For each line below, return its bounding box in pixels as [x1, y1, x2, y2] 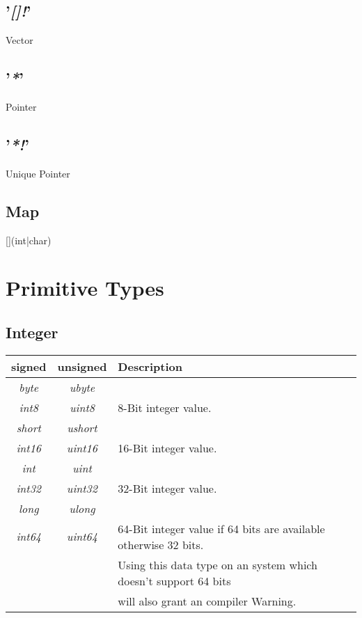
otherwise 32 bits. [118, 536, 204, 553]
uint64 [66, 528, 97, 545]
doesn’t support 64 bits [118, 572, 231, 589]
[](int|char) [6, 232, 52, 247]
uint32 [66, 480, 97, 496]
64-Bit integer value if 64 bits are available [118, 520, 325, 537]
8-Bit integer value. [118, 399, 212, 415]
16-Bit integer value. [118, 439, 217, 456]
